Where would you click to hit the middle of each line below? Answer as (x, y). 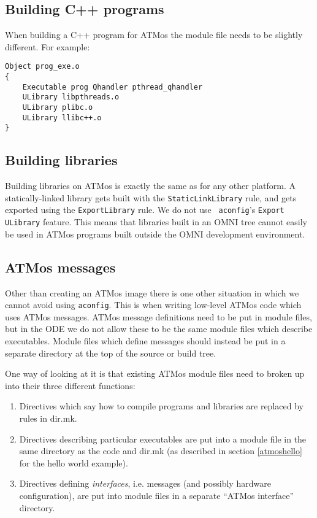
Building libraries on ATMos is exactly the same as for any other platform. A (151, 186)
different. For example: (48, 46)
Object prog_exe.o (42, 67)
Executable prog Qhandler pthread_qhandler (113, 87)
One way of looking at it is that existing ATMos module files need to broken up (155, 373)
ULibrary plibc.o (58, 108)
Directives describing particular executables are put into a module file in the (163, 439)
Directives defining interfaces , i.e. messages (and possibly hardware (145, 483)
